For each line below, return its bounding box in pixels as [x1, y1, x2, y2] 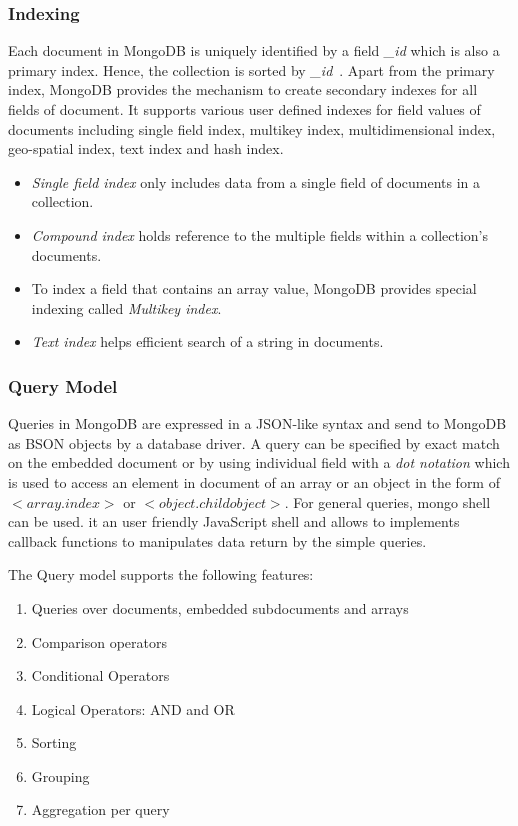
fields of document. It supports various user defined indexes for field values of [8, 99, 481, 119]
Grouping [31, 765, 90, 786]
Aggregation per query [31, 799, 170, 820]
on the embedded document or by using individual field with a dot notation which [8, 452, 510, 473]
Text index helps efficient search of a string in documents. [31, 331, 384, 352]
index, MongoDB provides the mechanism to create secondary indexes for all [8, 79, 478, 100]
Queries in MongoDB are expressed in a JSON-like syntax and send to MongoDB [8, 413, 507, 434]
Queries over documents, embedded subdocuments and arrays [31, 597, 409, 618]
